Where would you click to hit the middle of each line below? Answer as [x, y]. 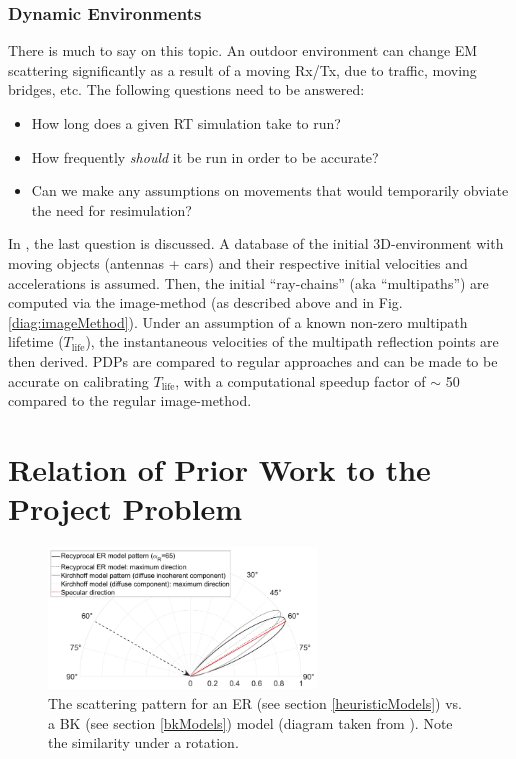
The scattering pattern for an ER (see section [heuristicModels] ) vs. [255, 702]
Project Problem [125, 508]
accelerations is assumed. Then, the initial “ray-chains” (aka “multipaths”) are [248, 282]
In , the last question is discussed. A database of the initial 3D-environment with [256, 243]
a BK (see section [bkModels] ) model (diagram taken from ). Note [250, 722]
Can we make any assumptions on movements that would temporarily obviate [270, 190]
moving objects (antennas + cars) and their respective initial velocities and [238, 262]
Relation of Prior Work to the [219, 468]
